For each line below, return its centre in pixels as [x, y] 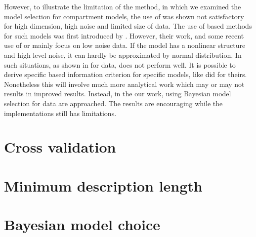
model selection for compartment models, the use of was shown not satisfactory [124, 16]
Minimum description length [103, 185]
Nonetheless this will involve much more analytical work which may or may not [124, 84]
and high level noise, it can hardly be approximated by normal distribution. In [123, 55]
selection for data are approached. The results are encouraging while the [113, 103]
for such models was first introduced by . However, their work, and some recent [124, 35]
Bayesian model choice [82, 224]
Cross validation [60, 147]
